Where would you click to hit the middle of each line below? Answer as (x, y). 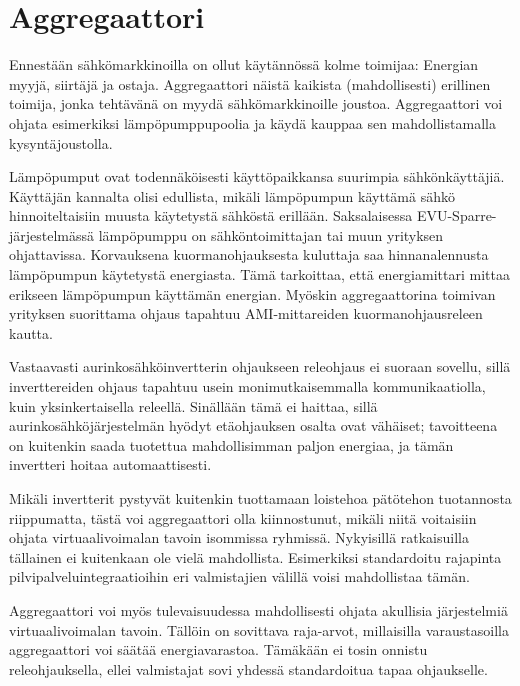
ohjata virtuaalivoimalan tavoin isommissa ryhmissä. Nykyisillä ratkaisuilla (239, 537)
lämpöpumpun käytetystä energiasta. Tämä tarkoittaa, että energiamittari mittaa (259, 274)
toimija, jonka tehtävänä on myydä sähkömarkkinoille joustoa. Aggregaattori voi (256, 103)
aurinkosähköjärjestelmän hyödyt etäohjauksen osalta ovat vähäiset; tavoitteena (253, 425)
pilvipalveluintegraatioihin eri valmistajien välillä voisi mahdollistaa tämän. (239, 576)
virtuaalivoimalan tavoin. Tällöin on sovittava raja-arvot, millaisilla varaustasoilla (259, 629)
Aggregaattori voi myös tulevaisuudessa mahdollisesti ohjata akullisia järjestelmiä (258, 609)
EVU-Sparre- (456, 215)
